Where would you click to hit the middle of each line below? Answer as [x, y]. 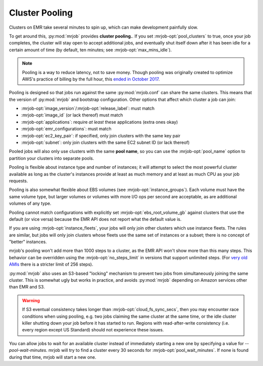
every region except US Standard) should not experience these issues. [93, 330]
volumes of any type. [30, 203]
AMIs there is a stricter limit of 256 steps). [51, 264]
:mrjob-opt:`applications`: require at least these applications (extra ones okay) [100, 122]
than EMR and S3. [27, 287]
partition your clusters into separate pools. [52, 158]
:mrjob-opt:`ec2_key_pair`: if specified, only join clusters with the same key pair [101, 135]
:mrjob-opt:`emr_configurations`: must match [66, 129]
